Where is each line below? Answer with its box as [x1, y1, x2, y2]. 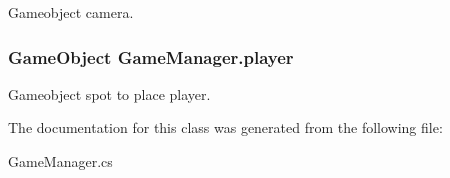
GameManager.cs [8, 151, 113, 171]
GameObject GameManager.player [8, 44, 294, 69]
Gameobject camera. [8, 2, 134, 22]
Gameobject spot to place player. [8, 83, 211, 104]
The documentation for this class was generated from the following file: [8, 117, 443, 138]
